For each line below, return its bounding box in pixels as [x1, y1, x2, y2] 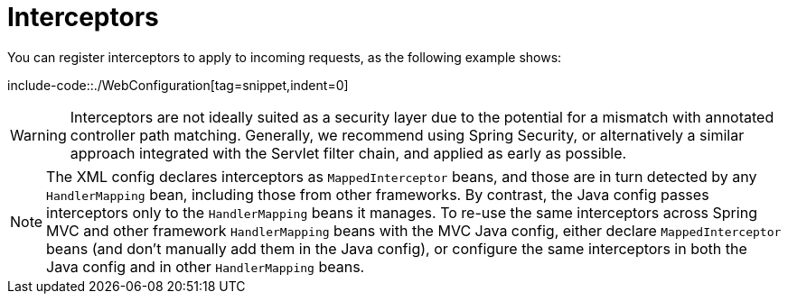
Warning [10, 125, 67, 144]
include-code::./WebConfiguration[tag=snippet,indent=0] [7, 77, 349, 93]
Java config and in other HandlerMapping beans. [46, 257, 365, 276]
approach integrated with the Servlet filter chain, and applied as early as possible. [70, 143, 627, 162]
